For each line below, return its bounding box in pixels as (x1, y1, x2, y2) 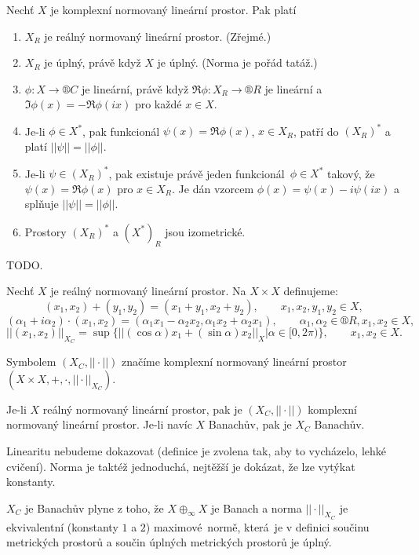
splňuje (24, 195, 59, 212)
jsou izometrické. (165, 223, 246, 239)
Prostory (24, 223, 67, 239)
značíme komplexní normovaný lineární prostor (121, 353, 347, 370)
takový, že (327, 165, 375, 181)
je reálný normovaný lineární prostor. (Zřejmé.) (44, 27, 271, 44)
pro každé (134, 96, 182, 112)
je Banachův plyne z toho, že (25, 499, 164, 516)
